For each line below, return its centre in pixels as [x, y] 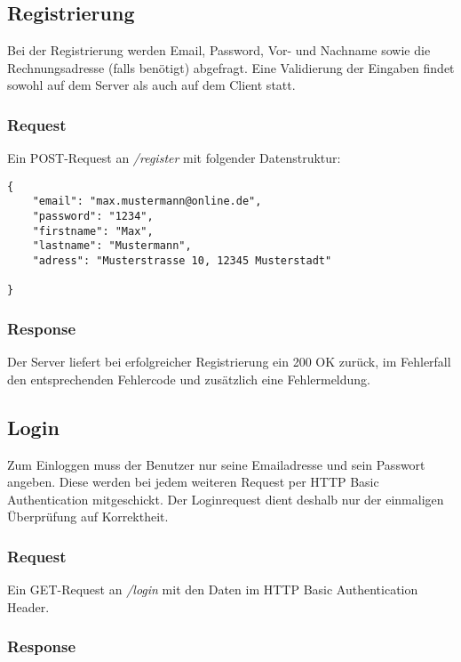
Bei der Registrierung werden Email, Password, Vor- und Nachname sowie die [219, 50]
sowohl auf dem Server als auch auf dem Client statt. [151, 85]
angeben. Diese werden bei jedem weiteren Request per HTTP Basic [193, 482]
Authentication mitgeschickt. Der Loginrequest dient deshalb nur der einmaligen [226, 499]
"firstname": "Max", [93, 231]
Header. [28, 606]
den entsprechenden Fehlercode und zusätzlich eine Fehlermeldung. [189, 379]
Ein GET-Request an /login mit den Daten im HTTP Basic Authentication [213, 589]
